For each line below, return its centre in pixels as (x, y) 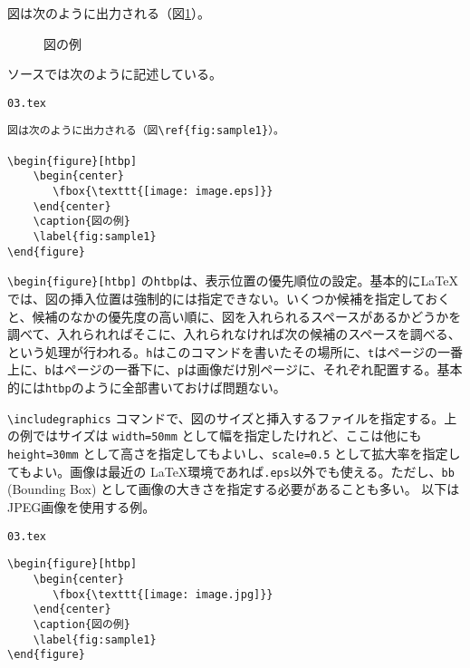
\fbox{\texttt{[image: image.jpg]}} (163, 594)
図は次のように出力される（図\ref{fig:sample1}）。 (146, 131)
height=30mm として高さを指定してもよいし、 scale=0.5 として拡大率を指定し (234, 454)
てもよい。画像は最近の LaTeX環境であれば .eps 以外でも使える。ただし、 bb (231, 471)
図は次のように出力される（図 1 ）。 (109, 13)
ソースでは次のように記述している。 (115, 74)
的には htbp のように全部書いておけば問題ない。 (147, 387)
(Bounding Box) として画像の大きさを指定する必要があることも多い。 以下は (234, 489)
